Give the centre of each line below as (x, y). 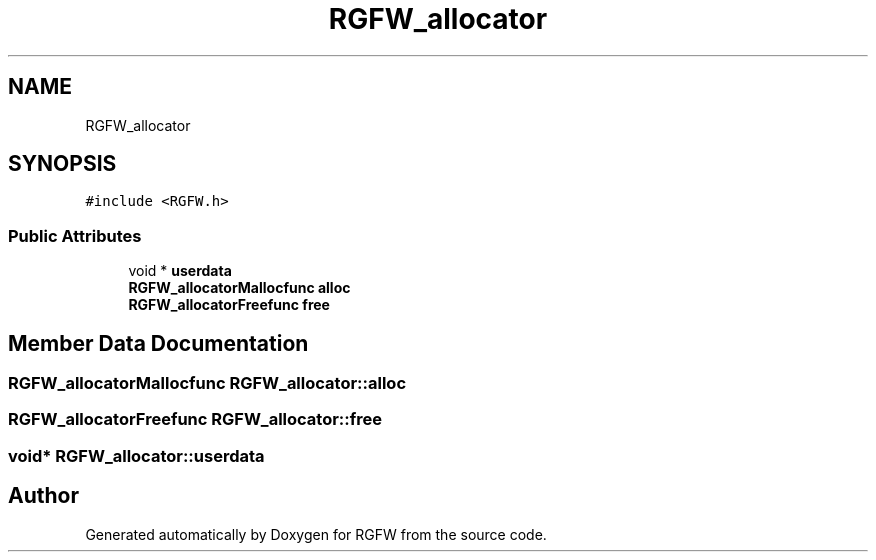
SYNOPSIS (62, 164)
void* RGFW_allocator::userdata (136, 455)
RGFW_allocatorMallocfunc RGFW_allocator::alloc (207, 383)
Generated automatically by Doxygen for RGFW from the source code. (316, 534)
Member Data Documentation (158, 343)
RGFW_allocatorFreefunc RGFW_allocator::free (195, 419)
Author (43, 496)
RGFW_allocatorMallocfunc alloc (239, 288)
